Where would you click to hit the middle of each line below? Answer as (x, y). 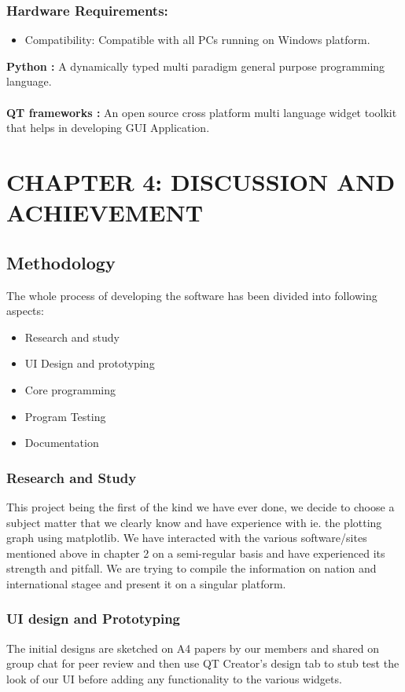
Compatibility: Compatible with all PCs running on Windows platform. (197, 40)
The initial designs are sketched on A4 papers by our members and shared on (193, 648)
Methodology (61, 262)
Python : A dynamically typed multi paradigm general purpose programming (196, 66)
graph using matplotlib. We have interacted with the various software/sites (187, 538)
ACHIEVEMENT (105, 212)
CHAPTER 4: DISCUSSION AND (201, 181)
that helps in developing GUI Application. (108, 128)
